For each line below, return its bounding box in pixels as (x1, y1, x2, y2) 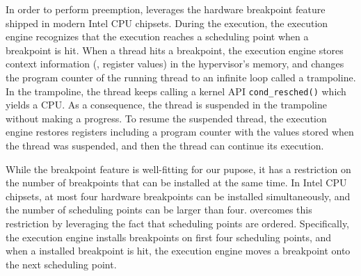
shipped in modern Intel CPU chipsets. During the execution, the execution (6, 15, 328, 30)
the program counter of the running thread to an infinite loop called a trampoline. (6, 70, 356, 84)
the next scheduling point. (6, 257, 117, 271)
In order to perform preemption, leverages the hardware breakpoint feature (6, 2, 326, 16)
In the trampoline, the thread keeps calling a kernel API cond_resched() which (6, 83, 346, 98)
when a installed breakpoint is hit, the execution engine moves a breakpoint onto (6, 243, 351, 258)
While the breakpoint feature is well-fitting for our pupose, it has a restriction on (6, 161, 351, 176)
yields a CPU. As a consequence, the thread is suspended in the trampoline (6, 97, 327, 112)
